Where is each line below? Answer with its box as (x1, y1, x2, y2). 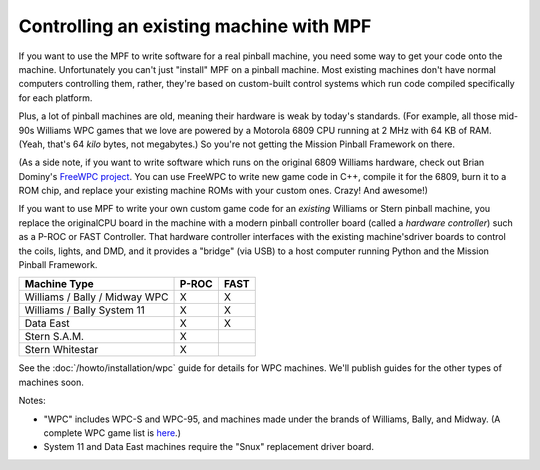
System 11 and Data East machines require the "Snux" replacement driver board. (43, 441, 375, 453)
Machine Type (24, 277, 94, 291)
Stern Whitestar (24, 343, 99, 357)
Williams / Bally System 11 (24, 303, 145, 317)
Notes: (18, 395, 46, 407)
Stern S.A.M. (24, 330, 85, 344)
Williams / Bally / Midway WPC (24, 290, 169, 304)
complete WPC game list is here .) (43, 426, 182, 439)
